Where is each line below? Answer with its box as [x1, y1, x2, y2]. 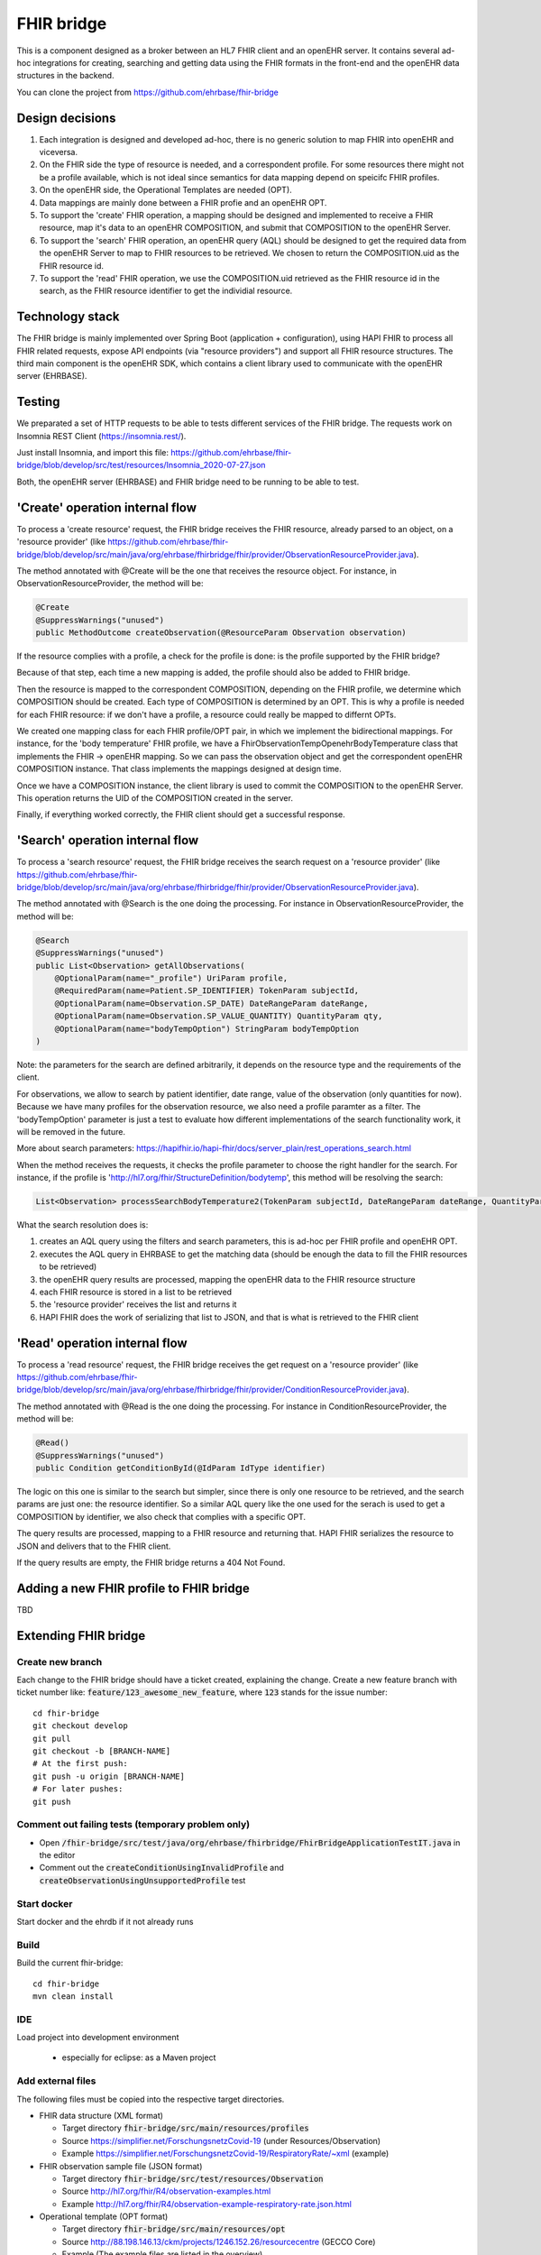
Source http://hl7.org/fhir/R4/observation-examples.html [61, 2186, 271, 2196]
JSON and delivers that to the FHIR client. [16, 1541, 171, 1551]
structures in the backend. [16, 70, 115, 81]
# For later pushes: [32, 1784, 124, 1794]
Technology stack [16, 309, 121, 325]
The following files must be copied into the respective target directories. [16, 2094, 285, 2104]
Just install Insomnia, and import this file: [16, 447, 170, 458]
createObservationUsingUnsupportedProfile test [39, 1874, 246, 1885]
